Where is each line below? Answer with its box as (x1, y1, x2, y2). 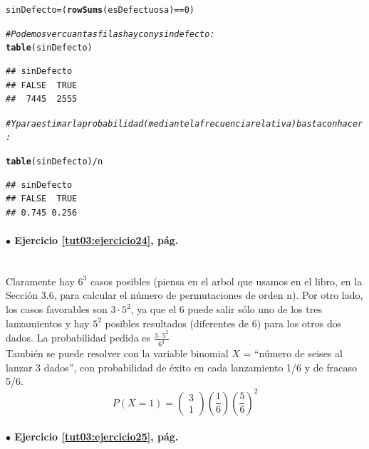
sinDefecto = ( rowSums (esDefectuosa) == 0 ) (6, 5, 194, 15)
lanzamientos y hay (6, 315, 90, 330)
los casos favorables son (6, 302, 108, 317)
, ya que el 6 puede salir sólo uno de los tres (130, 302, 322, 317)
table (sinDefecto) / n (6, 157, 103, 167)
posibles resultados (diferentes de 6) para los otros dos (105, 315, 342, 330)
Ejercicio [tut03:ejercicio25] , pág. (14, 429, 179, 444)
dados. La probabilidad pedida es (6, 330, 151, 345)
